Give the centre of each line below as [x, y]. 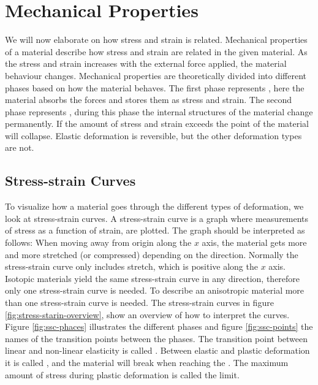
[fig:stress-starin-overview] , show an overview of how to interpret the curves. [147, 314]
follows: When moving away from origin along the [98, 242]
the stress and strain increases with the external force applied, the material [146, 63]
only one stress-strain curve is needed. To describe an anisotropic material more [155, 290]
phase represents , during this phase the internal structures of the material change [159, 111]
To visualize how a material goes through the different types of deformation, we [154, 206]
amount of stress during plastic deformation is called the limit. [122, 374]
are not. [20, 147]
